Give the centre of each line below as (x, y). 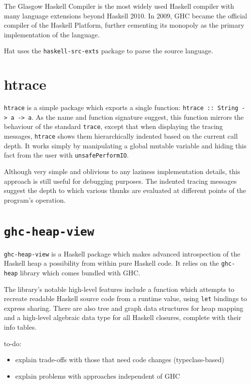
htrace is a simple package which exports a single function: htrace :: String (121, 107)
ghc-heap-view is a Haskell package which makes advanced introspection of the (122, 253)
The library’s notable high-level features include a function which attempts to (119, 289)
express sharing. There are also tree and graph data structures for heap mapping (124, 308)
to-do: (13, 343)
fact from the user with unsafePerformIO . (66, 155)
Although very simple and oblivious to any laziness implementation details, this (122, 171)
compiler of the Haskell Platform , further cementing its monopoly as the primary (124, 25)
